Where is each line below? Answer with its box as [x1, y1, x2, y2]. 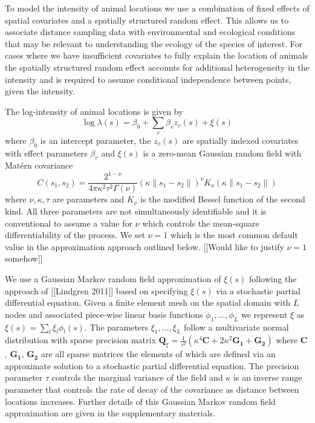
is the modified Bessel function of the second [140, 193, 305, 205]
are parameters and [52, 193, 125, 205]
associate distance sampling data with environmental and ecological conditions [5, 25, 296, 38]
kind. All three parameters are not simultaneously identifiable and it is [5, 205, 267, 218]
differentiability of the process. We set [5, 228, 146, 241]
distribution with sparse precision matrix [5, 334, 156, 346]
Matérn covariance [5, 159, 73, 172]
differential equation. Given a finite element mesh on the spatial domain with [5, 296, 291, 309]
